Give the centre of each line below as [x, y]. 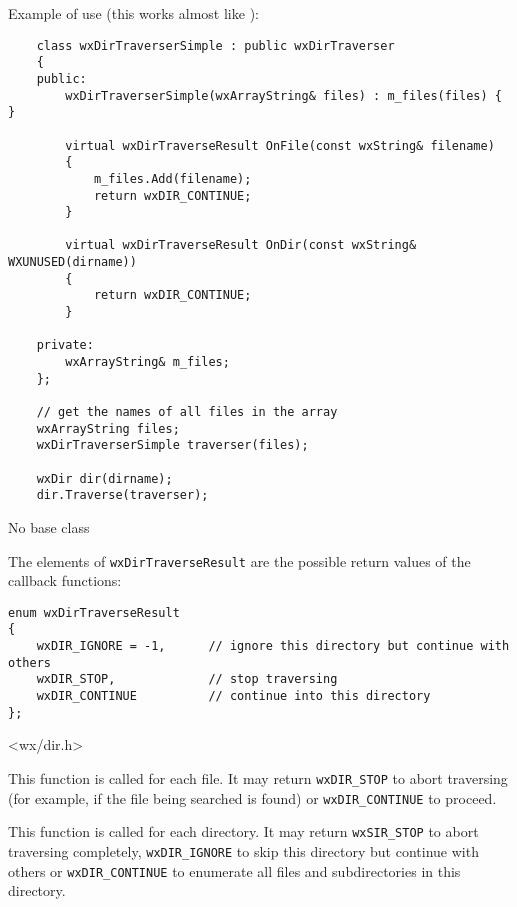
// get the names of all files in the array [187, 412]
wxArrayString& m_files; [147, 362]
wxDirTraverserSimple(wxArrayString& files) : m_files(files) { [283, 95]
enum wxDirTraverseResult [94, 612]
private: [65, 345]
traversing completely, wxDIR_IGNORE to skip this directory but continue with [243, 850]
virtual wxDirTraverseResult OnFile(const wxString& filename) [280, 145]
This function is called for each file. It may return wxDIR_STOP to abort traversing [258, 778]
